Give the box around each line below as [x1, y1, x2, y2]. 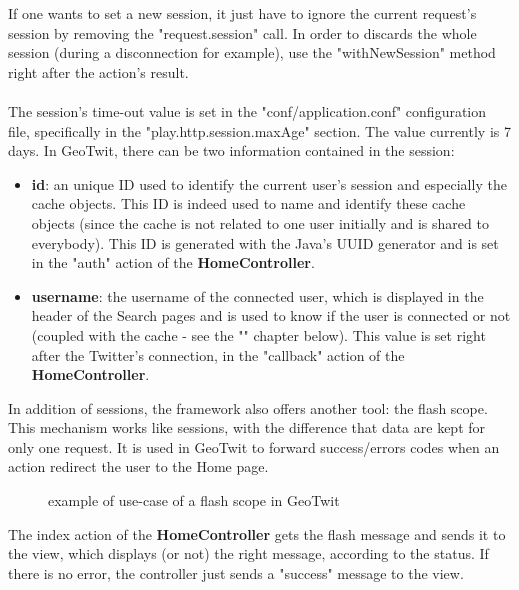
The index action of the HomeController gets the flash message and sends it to [8, 523, 506, 544]
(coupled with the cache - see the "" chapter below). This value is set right [31, 324, 486, 345]
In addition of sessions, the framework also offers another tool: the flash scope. [8, 397, 488, 418]
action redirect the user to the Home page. [8, 456, 269, 477]
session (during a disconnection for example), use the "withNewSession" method [8, 42, 496, 63]
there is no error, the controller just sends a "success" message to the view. [8, 562, 464, 583]
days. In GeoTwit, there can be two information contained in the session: [8, 140, 455, 161]
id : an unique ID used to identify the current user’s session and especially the [31, 173, 507, 194]
